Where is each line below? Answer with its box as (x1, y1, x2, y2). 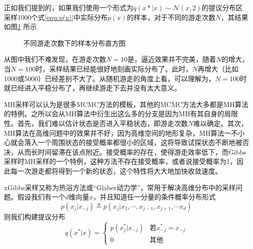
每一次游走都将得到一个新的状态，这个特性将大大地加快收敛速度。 (10, 165, 222, 176)
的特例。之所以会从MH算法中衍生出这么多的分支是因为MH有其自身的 (4, 108, 224, 119)
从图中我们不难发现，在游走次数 (4, 54, 106, 64)
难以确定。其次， (193, 118, 248, 128)
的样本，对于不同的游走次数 (126, 12, 216, 22)
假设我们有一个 (17, 192, 65, 202)
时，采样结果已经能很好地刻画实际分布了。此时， (35, 63, 192, 73)
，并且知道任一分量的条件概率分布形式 (93, 192, 216, 202)
